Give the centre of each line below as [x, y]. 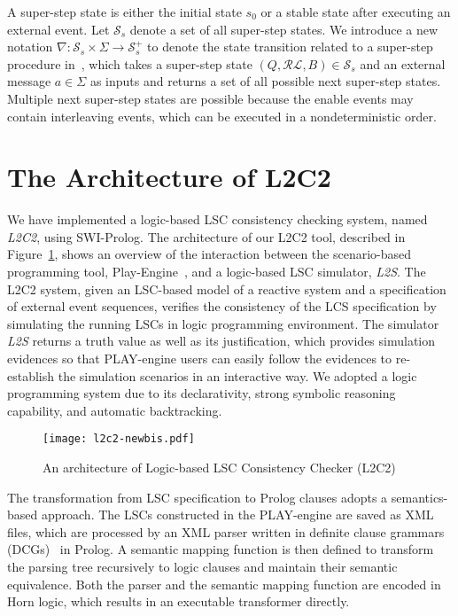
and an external [403, 63]
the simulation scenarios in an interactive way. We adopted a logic [237, 375]
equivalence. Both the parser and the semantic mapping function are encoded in [224, 584]
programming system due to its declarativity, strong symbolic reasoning [202, 393]
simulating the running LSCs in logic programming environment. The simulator [223, 323]
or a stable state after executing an [356, 12]
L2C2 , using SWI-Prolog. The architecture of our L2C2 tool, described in [206, 236]
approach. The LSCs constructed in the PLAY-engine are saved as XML [237, 515]
